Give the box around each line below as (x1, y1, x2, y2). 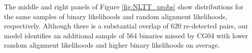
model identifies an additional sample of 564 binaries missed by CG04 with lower (4, 30, 248, 40)
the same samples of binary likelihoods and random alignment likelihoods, (4, 11, 227, 21)
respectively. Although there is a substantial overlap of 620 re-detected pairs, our (4, 21, 248, 31)
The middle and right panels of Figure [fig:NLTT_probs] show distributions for (4, 1, 244, 11)
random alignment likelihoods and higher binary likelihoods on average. (4, 40, 220, 50)
